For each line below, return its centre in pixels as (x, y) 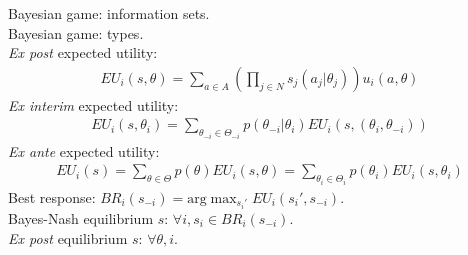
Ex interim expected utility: (93, 104)
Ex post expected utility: (83, 52)
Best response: (52, 196)
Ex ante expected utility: (84, 150)
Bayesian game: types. (76, 32)
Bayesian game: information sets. (109, 13)
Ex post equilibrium (68, 237)
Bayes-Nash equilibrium (81, 218)
